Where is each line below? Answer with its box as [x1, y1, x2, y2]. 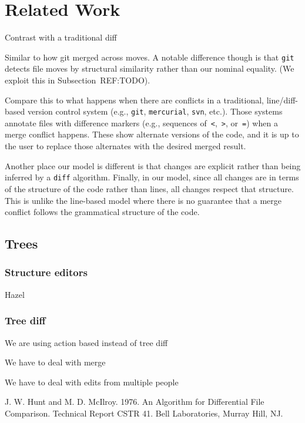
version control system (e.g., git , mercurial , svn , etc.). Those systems [27, 105, 283, 117]
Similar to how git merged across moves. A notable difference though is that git [5, 51, 294, 63]
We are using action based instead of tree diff [5, 336, 168, 348]
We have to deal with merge [5, 356, 106, 368]
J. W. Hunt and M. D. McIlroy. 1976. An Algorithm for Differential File [5, 395, 264, 408]
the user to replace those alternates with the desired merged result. [5, 140, 246, 152]
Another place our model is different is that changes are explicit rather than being [5, 159, 301, 172]
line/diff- [266, 93, 298, 106]
